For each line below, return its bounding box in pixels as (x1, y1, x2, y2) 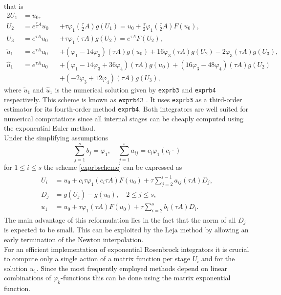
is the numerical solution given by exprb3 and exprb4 (55, 84, 216, 94)
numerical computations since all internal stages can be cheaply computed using (4, 113, 244, 123)
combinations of (4, 272, 51, 283)
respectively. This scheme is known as (4, 94, 116, 104)
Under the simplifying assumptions (4, 133, 108, 142)
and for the (201, 253, 235, 264)
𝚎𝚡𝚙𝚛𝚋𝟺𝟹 (118, 96, 144, 104)
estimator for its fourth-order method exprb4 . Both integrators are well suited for (4, 104, 248, 114)
